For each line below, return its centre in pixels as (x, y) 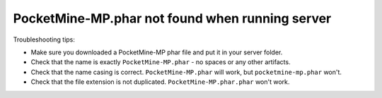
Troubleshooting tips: (44, 39)
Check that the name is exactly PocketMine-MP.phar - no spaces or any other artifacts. (161, 62)
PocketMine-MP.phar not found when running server (172, 18)
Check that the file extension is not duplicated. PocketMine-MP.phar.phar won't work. (160, 82)
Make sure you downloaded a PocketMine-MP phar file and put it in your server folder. (157, 52)
